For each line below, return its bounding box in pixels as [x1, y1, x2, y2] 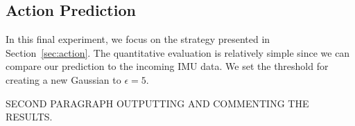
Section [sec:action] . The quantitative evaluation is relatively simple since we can [6, 45, 350, 60]
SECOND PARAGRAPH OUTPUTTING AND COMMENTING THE [6, 96, 309, 110]
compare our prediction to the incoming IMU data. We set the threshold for [6, 59, 329, 73]
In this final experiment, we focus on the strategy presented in [6, 32, 270, 46]
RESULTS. [6, 109, 53, 124]
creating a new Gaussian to [6, 72, 121, 87]
